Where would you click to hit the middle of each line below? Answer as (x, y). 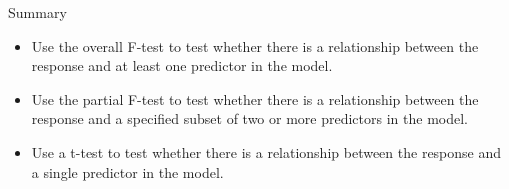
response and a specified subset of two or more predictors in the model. (249, 118)
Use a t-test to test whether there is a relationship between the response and (266, 151)
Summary (37, 12)
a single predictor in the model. (127, 171)
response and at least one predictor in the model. (182, 65)
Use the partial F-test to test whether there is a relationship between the (255, 98)
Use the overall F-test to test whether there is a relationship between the (255, 45)
